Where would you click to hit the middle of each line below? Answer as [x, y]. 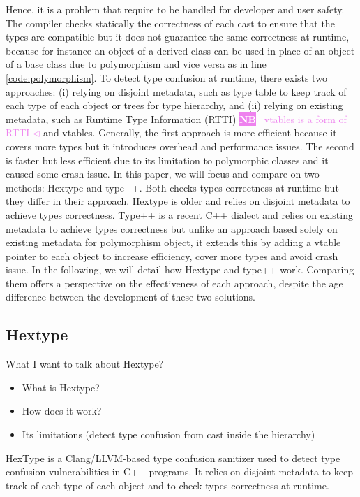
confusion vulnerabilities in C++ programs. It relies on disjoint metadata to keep [179, 471]
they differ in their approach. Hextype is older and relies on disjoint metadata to [178, 201]
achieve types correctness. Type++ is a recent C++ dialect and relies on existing [179, 214]
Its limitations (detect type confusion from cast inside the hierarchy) [168, 434]
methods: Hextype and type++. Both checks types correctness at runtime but [172, 187]
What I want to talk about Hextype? [85, 364]
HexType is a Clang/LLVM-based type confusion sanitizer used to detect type [173, 458]
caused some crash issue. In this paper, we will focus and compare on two [163, 174]
